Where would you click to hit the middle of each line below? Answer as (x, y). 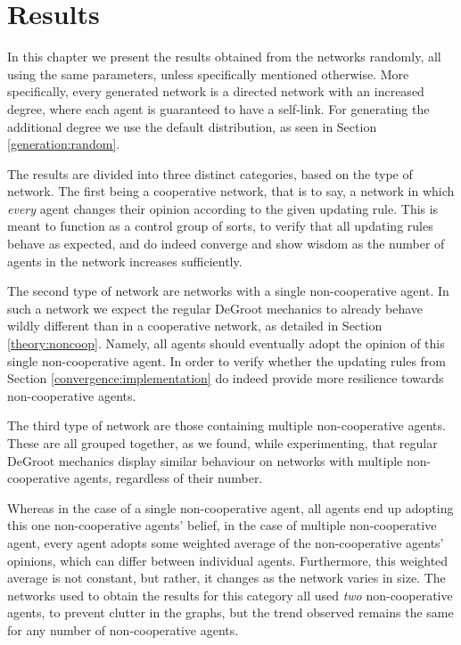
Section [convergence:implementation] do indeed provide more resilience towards (226, 378)
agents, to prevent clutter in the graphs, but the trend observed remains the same (230, 612)
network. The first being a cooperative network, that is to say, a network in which (231, 191)
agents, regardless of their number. (168, 478)
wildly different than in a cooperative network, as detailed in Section (195, 326)
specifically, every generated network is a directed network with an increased (216, 91)
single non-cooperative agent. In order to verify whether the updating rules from (227, 360)
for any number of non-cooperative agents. (123, 629)
